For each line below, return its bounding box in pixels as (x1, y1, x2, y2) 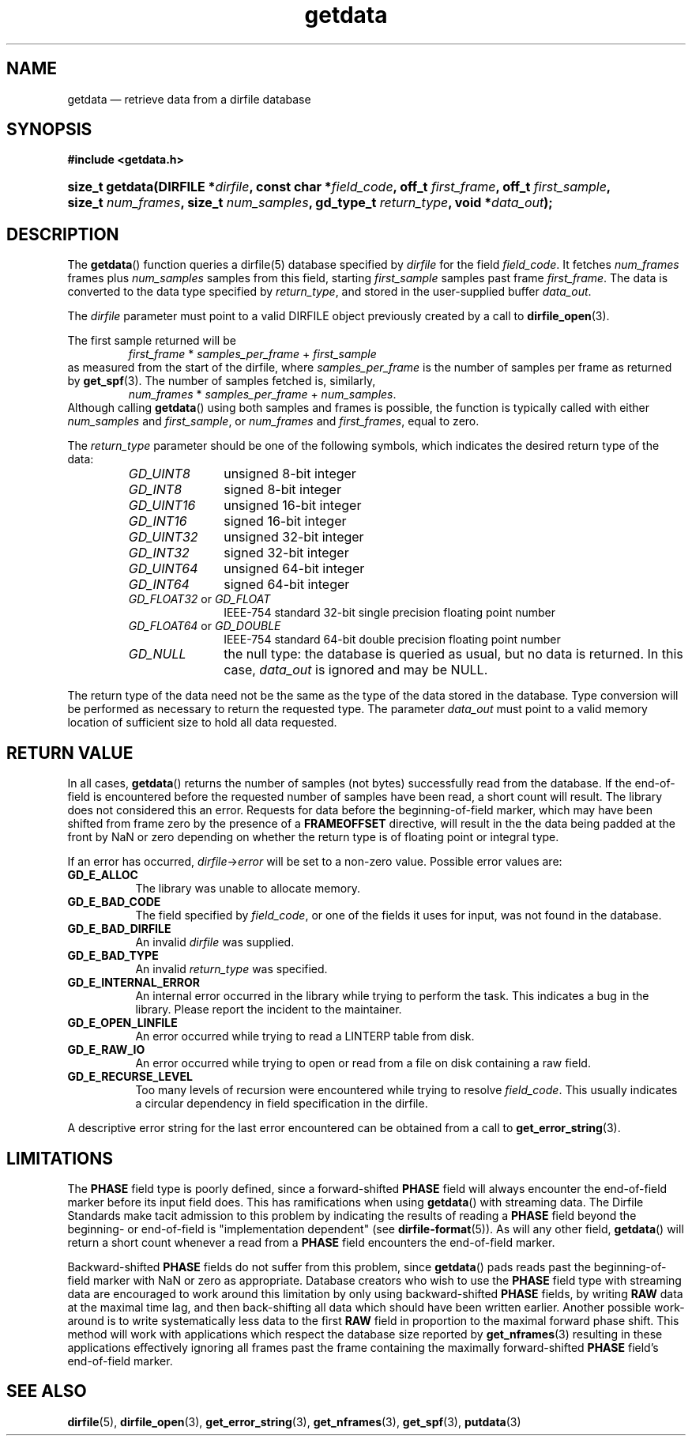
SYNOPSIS (6, 119, 92, 140)
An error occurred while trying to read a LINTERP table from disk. (135, 1029, 475, 1044)
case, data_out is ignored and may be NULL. (224, 662, 488, 678)
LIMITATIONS (6, 1148, 114, 1168)
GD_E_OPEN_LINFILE (67, 1016, 178, 1030)
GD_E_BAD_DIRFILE (67, 922, 171, 936)
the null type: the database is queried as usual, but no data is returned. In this (224, 646, 683, 662)
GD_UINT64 (128, 561, 198, 577)
